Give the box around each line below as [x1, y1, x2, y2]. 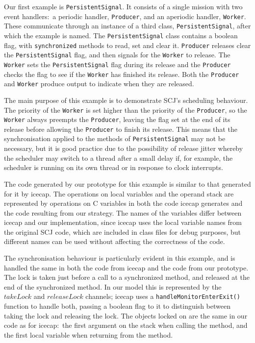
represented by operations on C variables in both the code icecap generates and [4, 198, 243, 208]
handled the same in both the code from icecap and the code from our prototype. [4, 262, 249, 272]
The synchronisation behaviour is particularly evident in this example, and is [4, 253, 235, 263]
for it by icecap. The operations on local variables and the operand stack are [4, 188, 234, 198]
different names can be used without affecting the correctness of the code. [4, 236, 225, 246]
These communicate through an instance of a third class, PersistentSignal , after [4, 21, 251, 31]
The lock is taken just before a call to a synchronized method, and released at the [4, 272, 250, 282]
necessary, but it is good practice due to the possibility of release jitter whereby [4, 143, 243, 153]
